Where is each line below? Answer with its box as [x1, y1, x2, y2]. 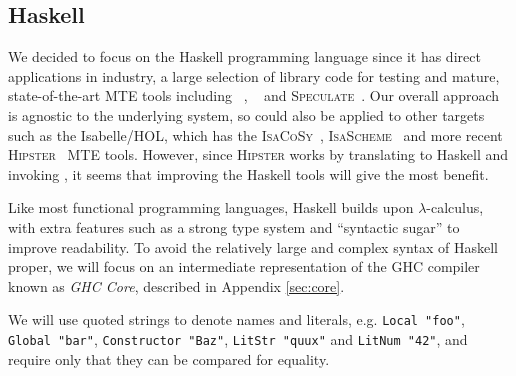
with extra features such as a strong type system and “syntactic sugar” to [8, 216, 460, 237]
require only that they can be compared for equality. [8, 348, 330, 369]
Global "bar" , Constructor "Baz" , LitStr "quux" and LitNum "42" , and [8, 328, 468, 349]
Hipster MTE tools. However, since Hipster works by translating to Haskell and [8, 144, 509, 165]
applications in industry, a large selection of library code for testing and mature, [8, 65, 500, 86]
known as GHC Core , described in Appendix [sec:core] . [8, 275, 345, 296]
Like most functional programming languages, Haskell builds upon [8, 197, 414, 218]
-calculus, [426, 197, 484, 218]
